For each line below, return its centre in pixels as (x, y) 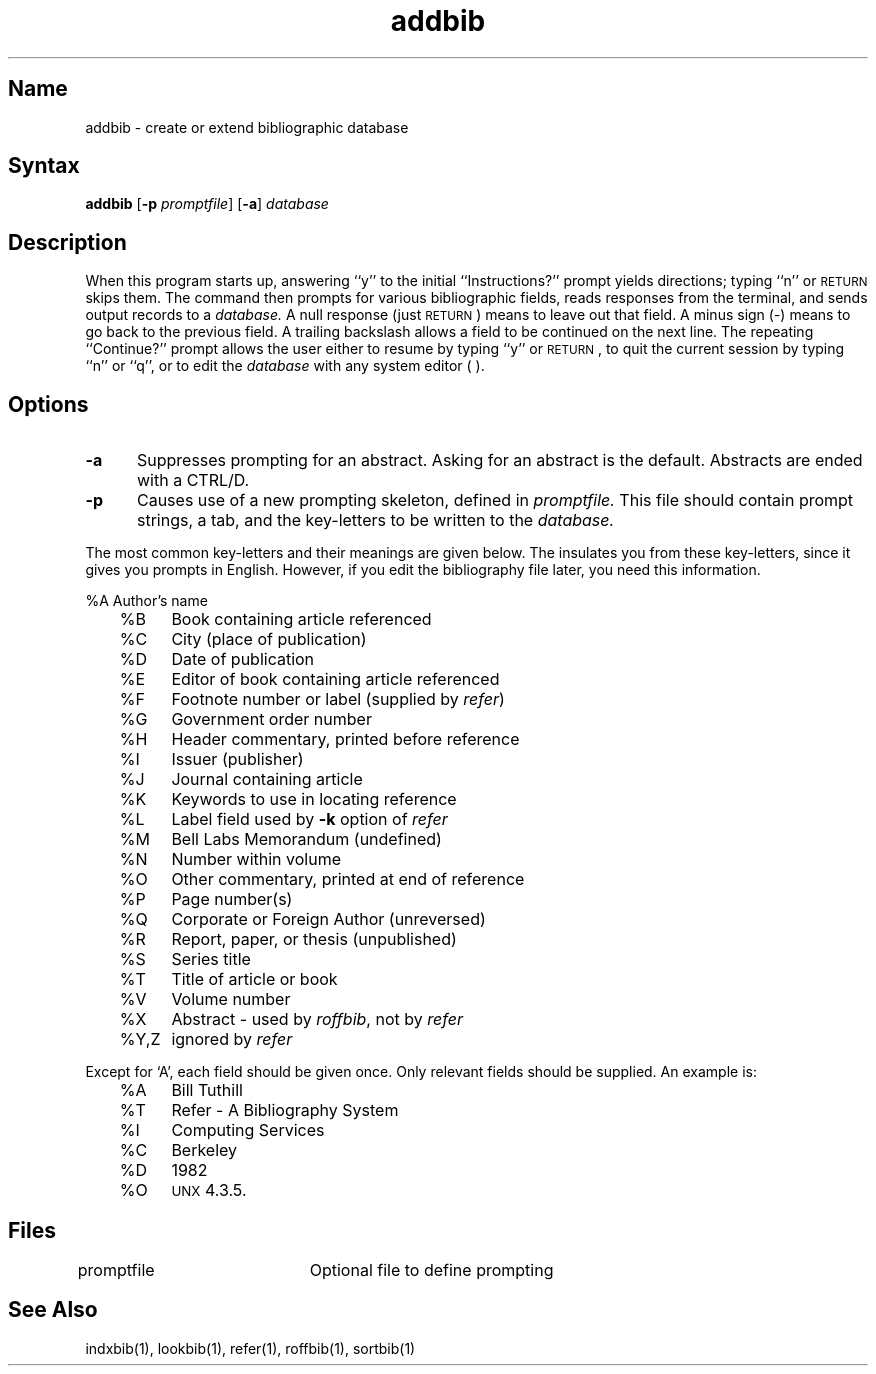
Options (48, 404)
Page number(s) (232, 899)
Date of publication (243, 659)
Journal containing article (267, 779)
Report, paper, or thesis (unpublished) (314, 939)
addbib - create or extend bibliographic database (247, 127)
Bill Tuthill (207, 1090)
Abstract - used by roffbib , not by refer (317, 1019)
